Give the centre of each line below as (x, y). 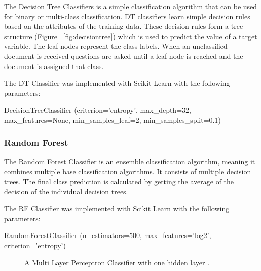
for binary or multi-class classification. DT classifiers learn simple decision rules (127, 16)
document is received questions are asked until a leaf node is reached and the (124, 56)
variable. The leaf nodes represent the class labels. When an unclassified (116, 46)
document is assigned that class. (54, 66)
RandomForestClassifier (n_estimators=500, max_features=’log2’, (108, 235)
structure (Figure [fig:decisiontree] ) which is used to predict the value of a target (131, 36)
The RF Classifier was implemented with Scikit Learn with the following (117, 208)
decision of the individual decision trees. (66, 191)
